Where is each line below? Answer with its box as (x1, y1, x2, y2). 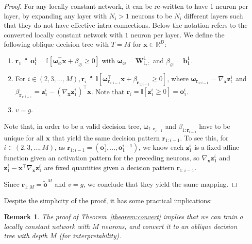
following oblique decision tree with (4, 39, 109, 49)
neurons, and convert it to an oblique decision (101, 221, 237, 231)
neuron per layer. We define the (131, 29, 225, 39)
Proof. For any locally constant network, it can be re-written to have (4, 1, 208, 11)
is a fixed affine (194, 142, 239, 152)
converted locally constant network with (4, 29, 123, 39)
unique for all (4, 132, 44, 142)
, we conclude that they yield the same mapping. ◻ (83, 179, 237, 189)
